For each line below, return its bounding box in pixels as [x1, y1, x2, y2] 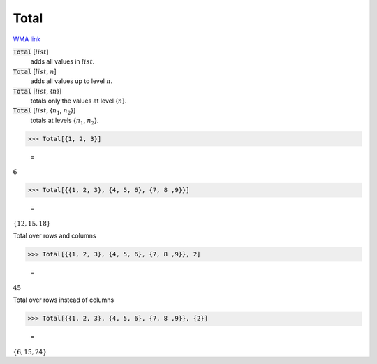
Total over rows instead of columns [13, 296, 114, 304]
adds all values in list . [30, 57, 95, 66]
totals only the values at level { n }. [30, 96, 127, 105]
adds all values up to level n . [30, 77, 113, 85]
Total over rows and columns [13, 231, 96, 240]
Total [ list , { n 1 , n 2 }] [13, 106, 76, 117]
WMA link [13, 35, 41, 43]
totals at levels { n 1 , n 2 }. [30, 116, 99, 126]
